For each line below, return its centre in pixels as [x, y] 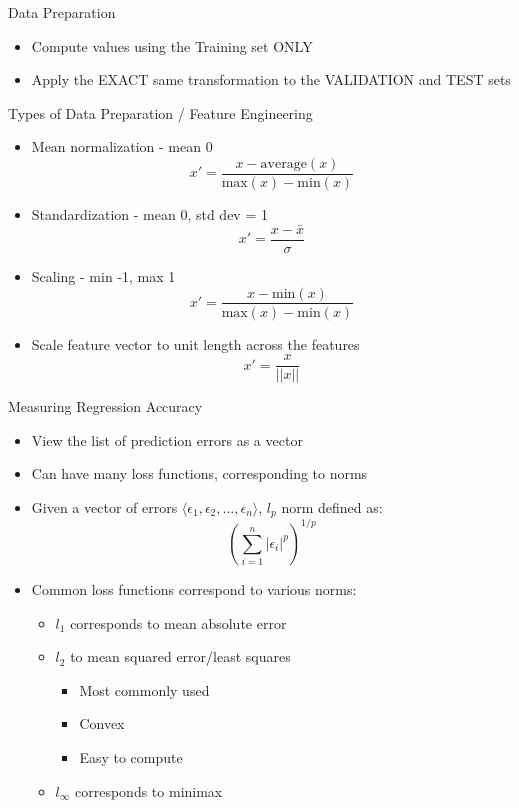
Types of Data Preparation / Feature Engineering [160, 112]
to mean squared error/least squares [180, 656]
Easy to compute [131, 756]
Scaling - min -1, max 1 [103, 275]
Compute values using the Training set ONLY [172, 45]
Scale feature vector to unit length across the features [195, 343]
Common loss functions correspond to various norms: [194, 588]
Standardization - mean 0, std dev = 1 [149, 214]
